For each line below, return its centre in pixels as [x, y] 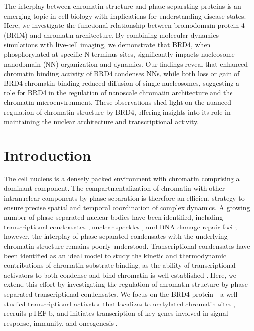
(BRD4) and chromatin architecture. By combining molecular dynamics [111, 35]
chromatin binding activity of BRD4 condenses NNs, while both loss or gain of [122, 73]
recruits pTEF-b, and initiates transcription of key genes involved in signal [116, 313]
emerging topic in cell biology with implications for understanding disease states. [125, 15]
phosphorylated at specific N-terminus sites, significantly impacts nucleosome [119, 54]
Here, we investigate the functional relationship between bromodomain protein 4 [124, 25]
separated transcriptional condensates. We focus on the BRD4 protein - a [114, 293]
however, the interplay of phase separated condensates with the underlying [116, 236]
